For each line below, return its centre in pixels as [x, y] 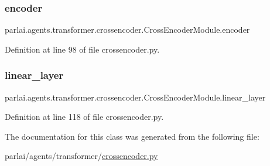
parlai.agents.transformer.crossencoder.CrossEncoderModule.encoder [127, 30]
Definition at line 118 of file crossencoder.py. [84, 117]
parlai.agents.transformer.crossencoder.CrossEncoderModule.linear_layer [135, 97]
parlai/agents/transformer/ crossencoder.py [81, 156]
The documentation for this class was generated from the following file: [132, 136]
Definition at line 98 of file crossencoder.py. [82, 49]
